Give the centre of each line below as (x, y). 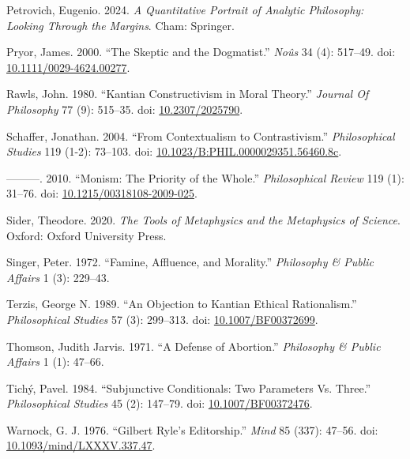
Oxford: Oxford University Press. (87, 235)
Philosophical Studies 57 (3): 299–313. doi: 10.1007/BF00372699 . (162, 319)
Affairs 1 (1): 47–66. (55, 361)
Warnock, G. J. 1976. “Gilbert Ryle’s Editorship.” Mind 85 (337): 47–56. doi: (192, 429)
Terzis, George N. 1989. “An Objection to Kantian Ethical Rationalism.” (182, 304)
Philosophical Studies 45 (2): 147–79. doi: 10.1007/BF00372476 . (160, 403)
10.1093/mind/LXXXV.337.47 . (81, 445)
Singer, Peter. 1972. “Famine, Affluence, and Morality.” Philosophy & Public (190, 262)
